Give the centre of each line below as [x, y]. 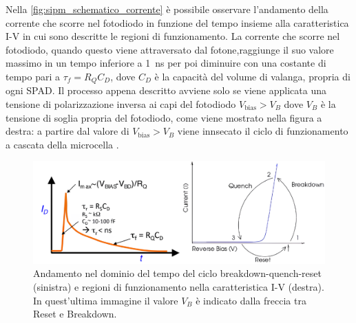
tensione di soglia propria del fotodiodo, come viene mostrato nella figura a [164, 117]
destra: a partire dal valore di [67, 131]
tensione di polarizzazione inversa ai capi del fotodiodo [121, 104]
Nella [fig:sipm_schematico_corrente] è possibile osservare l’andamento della [167, 9]
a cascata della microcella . [62, 144]
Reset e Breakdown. [75, 314]
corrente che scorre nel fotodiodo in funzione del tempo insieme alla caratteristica [177, 22]
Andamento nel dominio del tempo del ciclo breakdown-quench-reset [177, 273]
